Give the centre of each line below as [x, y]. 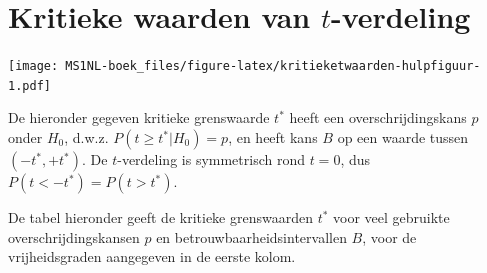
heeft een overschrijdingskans [378, 117]
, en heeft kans [273, 137]
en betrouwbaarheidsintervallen [251, 236]
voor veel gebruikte [391, 217]
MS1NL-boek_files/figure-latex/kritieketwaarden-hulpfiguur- [273, 66]
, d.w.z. [86, 137]
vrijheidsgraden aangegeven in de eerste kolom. [152, 256]
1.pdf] [29, 85]
